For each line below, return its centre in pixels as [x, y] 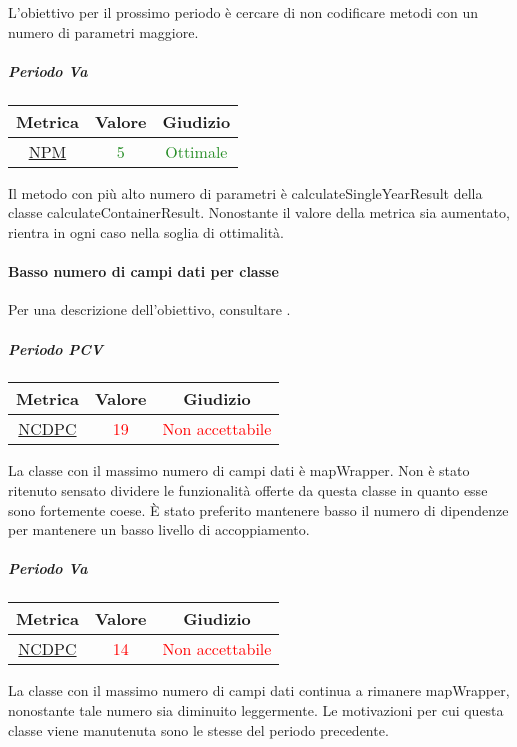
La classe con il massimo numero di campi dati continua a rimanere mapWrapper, [259, 690]
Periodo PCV [55, 348]
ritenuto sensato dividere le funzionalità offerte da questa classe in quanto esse [248, 490]
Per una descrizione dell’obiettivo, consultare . [149, 309]
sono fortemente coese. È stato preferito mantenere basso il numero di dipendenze [258, 509]
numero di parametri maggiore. [103, 31]
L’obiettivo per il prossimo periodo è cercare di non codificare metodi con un [243, 12]
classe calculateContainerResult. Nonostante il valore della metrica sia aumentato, [259, 212]
